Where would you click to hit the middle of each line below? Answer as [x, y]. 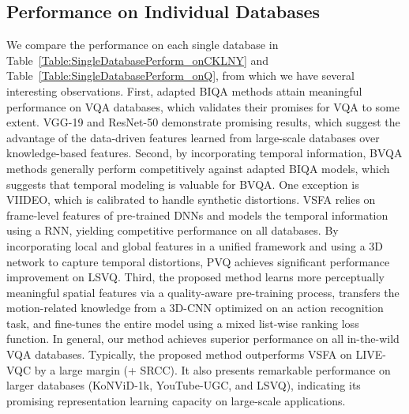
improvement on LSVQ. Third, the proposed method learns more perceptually [195, 277]
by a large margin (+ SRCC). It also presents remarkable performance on [212, 369]
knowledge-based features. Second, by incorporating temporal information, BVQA [204, 153]
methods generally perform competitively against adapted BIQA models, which [198, 168]
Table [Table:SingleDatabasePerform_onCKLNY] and [138, 60]
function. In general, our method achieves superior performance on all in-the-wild [203, 339]
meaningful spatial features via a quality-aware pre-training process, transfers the [203, 292]
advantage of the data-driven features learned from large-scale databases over [193, 137]
